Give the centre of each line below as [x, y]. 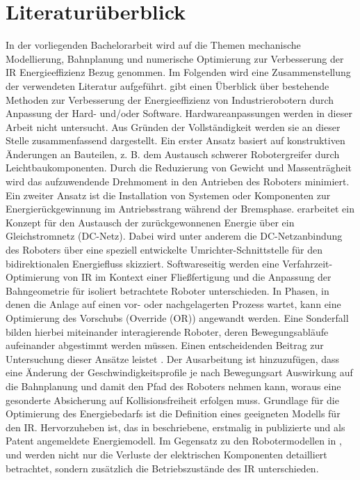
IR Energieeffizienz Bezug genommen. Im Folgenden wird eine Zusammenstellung [178, 72]
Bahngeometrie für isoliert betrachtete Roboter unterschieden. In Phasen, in [167, 290]
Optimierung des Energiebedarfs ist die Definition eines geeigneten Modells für [173, 413]
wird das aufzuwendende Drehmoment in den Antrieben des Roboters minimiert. [178, 181]
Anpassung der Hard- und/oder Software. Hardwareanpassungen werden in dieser [179, 113]
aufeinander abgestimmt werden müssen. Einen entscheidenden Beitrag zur [165, 345]
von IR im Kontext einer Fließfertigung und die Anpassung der [197, 277]
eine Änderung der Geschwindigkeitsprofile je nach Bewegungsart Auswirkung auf [179, 372]
